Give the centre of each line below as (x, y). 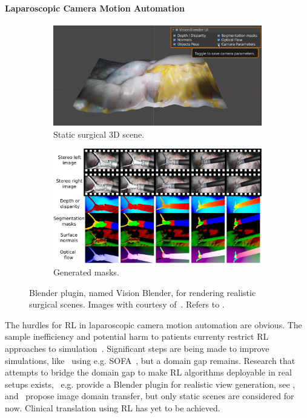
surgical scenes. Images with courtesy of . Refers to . (127, 304)
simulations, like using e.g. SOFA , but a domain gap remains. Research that (150, 360)
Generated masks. (86, 271)
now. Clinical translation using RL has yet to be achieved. (113, 407)
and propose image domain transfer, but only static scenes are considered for (150, 396)
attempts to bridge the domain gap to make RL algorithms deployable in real (148, 372)
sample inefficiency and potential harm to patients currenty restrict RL (137, 336)
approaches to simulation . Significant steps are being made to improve (137, 348)
